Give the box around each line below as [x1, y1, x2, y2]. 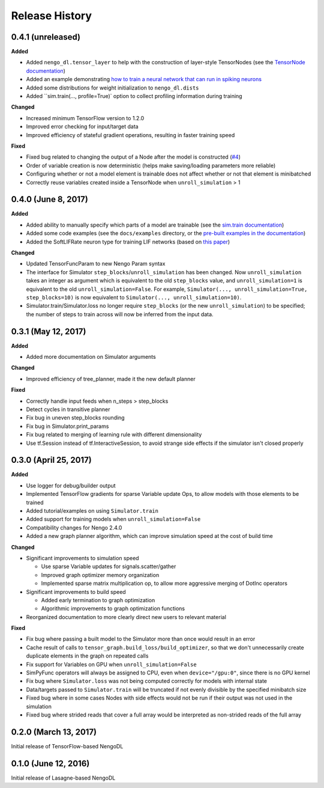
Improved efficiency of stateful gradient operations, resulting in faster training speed [26, 131, 235, 138]
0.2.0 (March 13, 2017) [11, 727, 97, 737]
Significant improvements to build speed [26, 588, 126, 595]
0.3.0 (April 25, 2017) [11, 455, 92, 465]
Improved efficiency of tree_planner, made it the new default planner [26, 375, 196, 382]
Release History [11, 9, 92, 22]
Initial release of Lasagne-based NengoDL [11, 774, 116, 781]
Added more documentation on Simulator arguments [26, 353, 156, 361]
